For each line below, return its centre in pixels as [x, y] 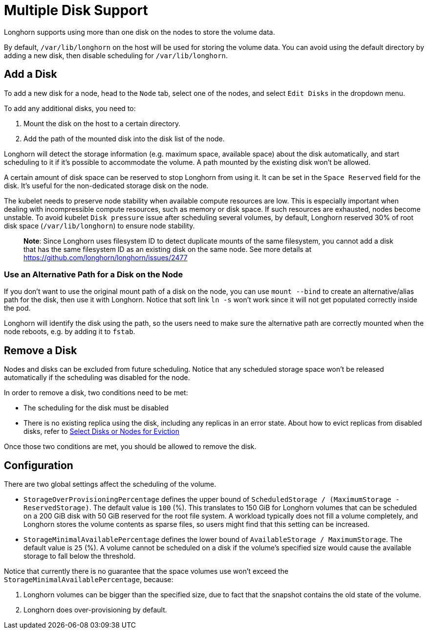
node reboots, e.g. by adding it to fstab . [70, 332]
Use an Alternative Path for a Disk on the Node [94, 274]
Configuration [39, 465]
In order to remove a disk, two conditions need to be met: [96, 393]
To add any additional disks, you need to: [70, 108]
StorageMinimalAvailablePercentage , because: [89, 580]
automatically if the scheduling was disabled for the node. [97, 378]
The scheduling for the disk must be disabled [96, 408]
